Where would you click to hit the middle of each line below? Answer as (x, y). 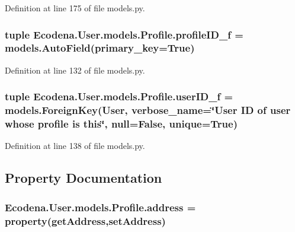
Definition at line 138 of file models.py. (75, 146)
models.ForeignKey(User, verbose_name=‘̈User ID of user (148, 110)
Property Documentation (84, 178)
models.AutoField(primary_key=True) (100, 48)
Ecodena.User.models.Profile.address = (100, 207)
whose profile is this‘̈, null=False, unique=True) (121, 124)
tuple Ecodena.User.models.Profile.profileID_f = (124, 34)
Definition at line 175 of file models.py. (75, 8)
